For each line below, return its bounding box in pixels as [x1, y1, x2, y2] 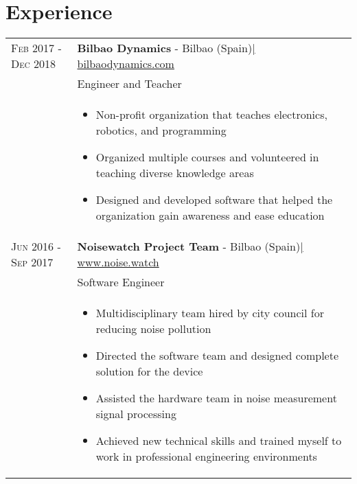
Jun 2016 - [11, 238, 61, 255]
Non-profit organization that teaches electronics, [95, 106, 327, 123]
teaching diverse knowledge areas [95, 165, 254, 181]
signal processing [95, 406, 176, 422]
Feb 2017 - [11, 40, 62, 56]
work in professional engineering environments [95, 448, 317, 465]
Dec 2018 [11, 56, 56, 72]
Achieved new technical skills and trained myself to [95, 433, 342, 449]
